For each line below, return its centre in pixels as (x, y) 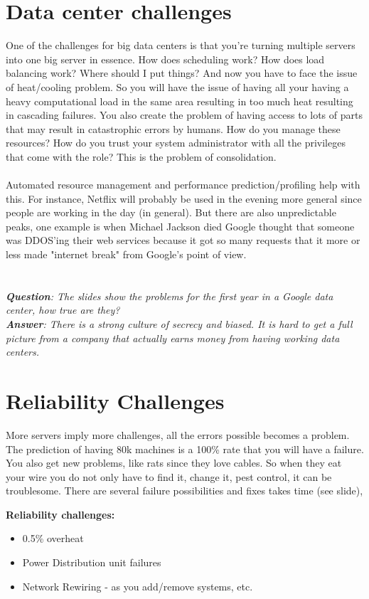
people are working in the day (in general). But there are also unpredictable (171, 212)
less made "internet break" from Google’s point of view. (126, 254)
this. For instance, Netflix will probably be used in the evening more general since (184, 198)
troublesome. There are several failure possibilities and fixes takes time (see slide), (184, 491)
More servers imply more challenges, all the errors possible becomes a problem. (178, 434)
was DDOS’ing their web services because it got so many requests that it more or (183, 240)
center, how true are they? (63, 310)
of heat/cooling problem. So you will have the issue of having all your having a (177, 86)
